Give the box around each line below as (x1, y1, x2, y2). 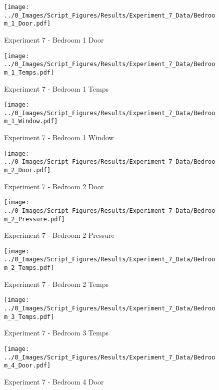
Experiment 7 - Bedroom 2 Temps (4, 278, 108, 289)
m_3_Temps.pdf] (4, 313, 54, 320)
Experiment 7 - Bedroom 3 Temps (4, 327, 108, 338)
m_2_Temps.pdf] (4, 264, 54, 272)
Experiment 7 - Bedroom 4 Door (4, 376, 104, 386)
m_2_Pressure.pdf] (4, 215, 65, 223)
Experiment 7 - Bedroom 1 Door (4, 34, 104, 45)
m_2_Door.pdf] (4, 167, 51, 174)
